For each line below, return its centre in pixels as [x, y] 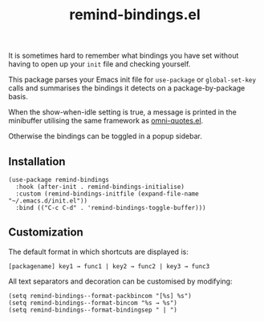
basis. [18, 97]
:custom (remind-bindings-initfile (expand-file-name [107, 194]
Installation [37, 161]
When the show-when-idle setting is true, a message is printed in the [122, 112]
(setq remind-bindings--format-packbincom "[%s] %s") [100, 296]
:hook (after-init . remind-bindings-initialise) [100, 187]
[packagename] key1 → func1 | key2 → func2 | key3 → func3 [109, 266]
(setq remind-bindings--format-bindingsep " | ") [93, 310]
